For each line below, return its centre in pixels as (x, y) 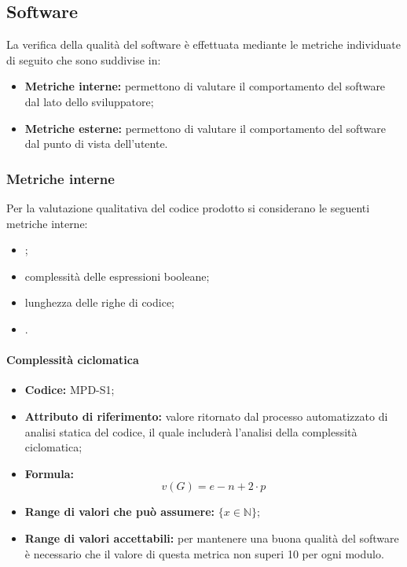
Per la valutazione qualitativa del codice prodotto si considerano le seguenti (188, 207)
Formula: (49, 473)
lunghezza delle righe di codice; (100, 302)
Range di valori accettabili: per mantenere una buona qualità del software (212, 538)
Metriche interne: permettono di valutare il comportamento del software (205, 86)
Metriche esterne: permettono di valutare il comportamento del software (205, 128)
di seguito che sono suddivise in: (84, 59)
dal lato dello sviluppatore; (89, 101)
